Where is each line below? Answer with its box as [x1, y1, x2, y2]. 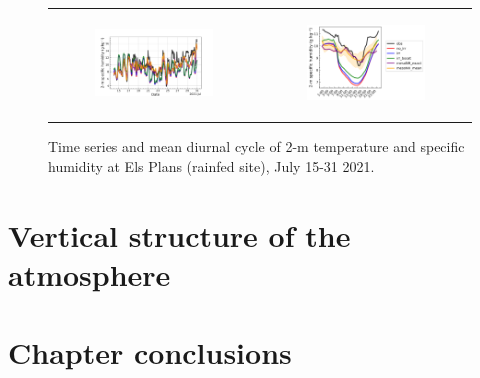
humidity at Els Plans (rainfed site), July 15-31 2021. [48, 155, 375, 176]
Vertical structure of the [8, 214, 351, 255]
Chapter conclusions [8, 332, 292, 373]
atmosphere [8, 253, 171, 294]
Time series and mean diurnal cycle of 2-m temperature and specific [48, 136, 465, 157]
